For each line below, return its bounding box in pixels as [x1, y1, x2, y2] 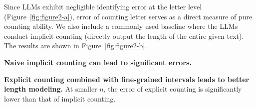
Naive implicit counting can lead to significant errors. [4, 57, 192, 67]
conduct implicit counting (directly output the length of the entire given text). [4, 30, 244, 41]
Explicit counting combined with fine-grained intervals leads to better [4, 74, 250, 84]
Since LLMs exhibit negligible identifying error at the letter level [4, 1, 202, 11]
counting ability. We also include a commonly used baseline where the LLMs [4, 21, 238, 31]
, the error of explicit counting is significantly [103, 84, 242, 94]
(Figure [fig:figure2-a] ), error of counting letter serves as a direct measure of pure [4, 11, 253, 21]
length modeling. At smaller [4, 84, 97, 94]
